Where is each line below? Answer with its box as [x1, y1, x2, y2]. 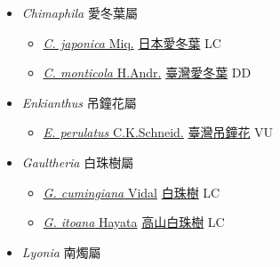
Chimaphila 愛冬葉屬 [21, 4, 138, 21]
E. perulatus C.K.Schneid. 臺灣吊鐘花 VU [43, 123, 274, 142]
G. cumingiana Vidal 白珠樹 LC [43, 182, 220, 201]
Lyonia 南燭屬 [21, 242, 101, 261]
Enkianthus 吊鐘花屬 [21, 93, 137, 111]
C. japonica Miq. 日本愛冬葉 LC [43, 33, 221, 52]
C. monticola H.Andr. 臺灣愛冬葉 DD [43, 63, 252, 82]
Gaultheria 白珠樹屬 [21, 152, 134, 171]
